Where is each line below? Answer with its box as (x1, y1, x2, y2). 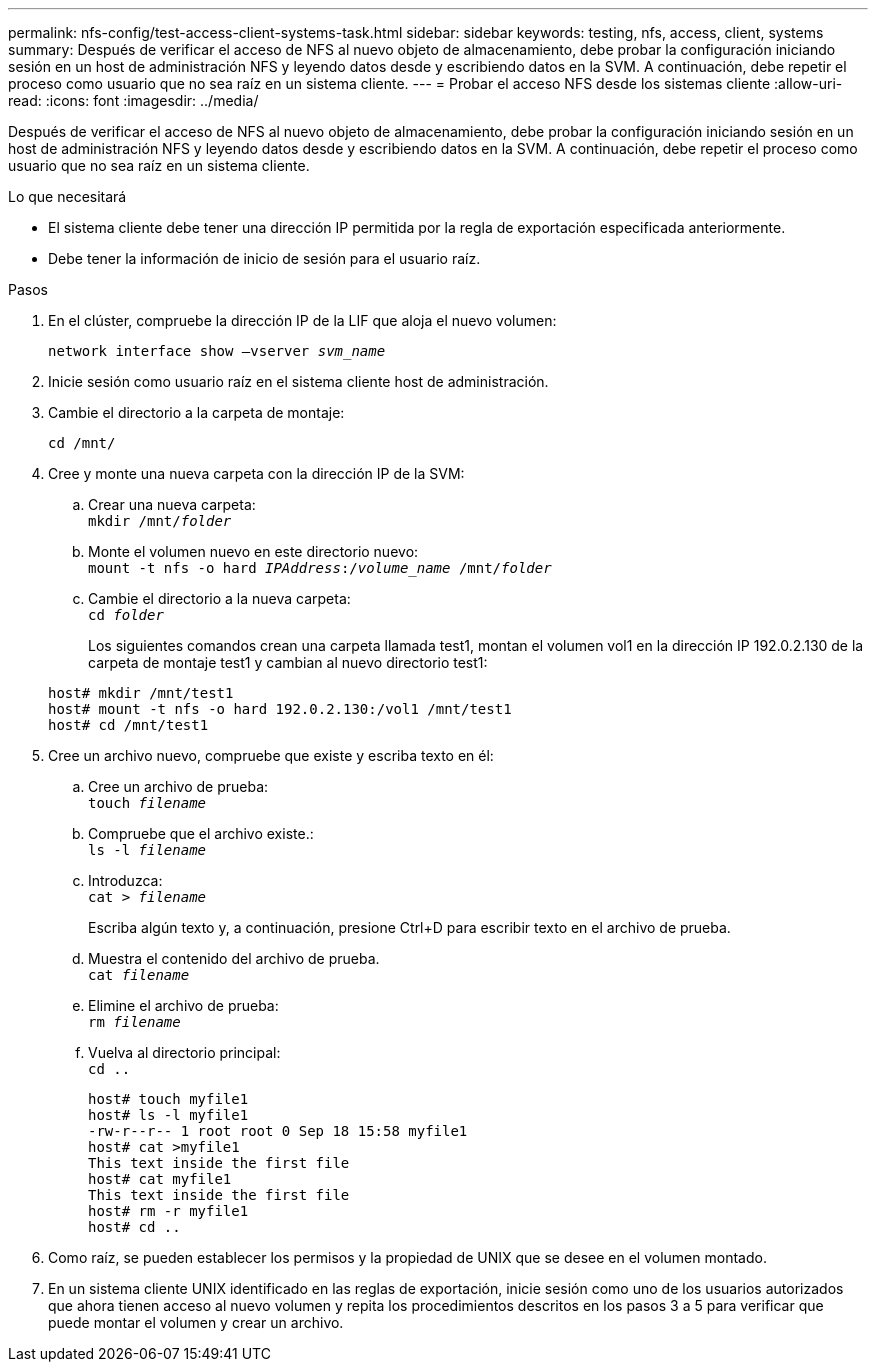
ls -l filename (88, 842, 207, 858)
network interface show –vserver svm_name (48, 343, 386, 359)
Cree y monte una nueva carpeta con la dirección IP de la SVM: (48, 465, 465, 482)
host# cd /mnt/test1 (48, 717, 209, 733)
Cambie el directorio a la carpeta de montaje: (48, 404, 345, 421)
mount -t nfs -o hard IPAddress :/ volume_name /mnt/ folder (88, 560, 552, 576)
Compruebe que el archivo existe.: (88, 825, 314, 842)
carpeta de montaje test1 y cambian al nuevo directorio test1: (88, 654, 488, 671)
